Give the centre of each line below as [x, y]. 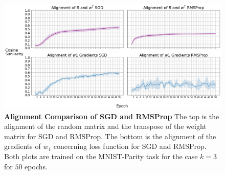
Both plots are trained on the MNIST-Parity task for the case [101, 156]
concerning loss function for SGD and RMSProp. [130, 146]
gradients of [22, 146]
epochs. [36, 166]
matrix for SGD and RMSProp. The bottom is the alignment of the [110, 136]
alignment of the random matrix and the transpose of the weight [105, 126]
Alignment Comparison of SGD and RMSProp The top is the [112, 116]
